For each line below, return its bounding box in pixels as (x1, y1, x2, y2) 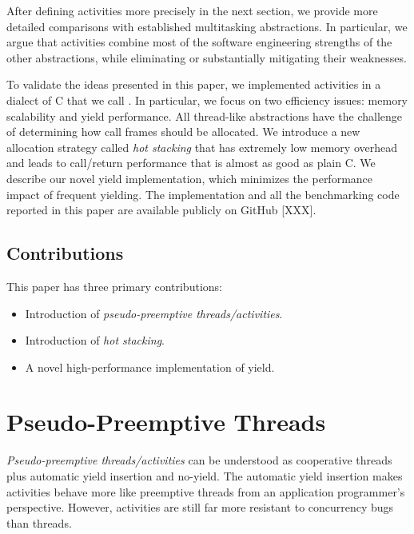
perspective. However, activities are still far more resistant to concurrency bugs (6, 499, 394, 516)
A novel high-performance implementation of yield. (25, 358, 275, 375)
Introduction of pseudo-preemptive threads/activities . (25, 305, 283, 321)
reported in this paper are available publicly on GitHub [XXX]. (6, 201, 316, 218)
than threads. (6, 514, 72, 531)
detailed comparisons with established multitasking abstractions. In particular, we (6, 18, 408, 34)
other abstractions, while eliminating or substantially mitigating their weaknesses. (6, 49, 407, 66)
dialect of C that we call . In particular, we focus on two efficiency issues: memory (6, 91, 408, 108)
